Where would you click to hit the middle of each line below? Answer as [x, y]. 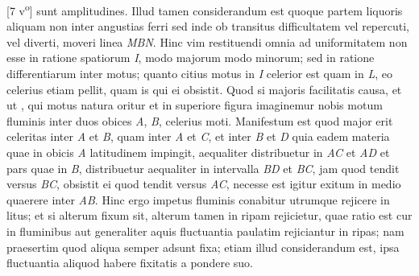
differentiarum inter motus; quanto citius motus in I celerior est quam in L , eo [200, 74]
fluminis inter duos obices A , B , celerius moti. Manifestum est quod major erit [200, 120]
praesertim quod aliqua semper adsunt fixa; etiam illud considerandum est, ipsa [203, 247]
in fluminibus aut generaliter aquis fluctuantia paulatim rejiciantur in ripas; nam [205, 231]
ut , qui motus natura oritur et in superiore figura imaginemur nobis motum [195, 105]
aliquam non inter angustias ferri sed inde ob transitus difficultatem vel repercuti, [208, 26]
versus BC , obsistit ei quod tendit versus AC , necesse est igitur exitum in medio [204, 184]
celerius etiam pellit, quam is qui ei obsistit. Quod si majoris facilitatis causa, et [204, 89]
